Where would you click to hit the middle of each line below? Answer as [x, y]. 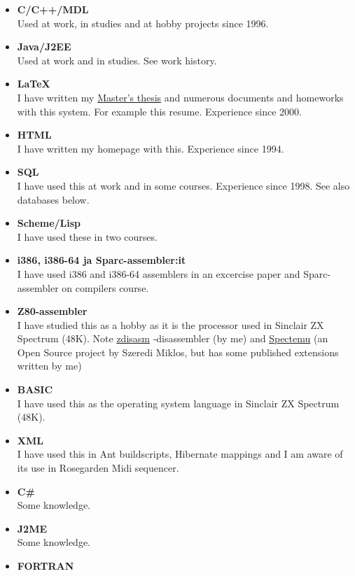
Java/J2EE [44, 47]
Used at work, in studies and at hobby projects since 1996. [143, 23]
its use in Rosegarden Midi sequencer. [98, 468]
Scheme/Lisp [49, 223]
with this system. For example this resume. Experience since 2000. [159, 111]
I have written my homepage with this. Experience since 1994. [151, 148]
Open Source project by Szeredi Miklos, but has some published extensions [178, 352]
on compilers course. [105, 287]
